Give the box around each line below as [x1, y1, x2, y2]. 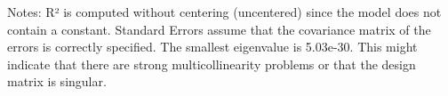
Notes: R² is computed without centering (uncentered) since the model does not [7, 3, 442, 20]
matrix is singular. [7, 72, 107, 91]
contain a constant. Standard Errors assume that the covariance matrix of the [7, 20, 431, 38]
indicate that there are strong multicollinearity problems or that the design [7, 54, 416, 73]
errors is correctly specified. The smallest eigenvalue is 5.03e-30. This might [7, 37, 418, 56]
